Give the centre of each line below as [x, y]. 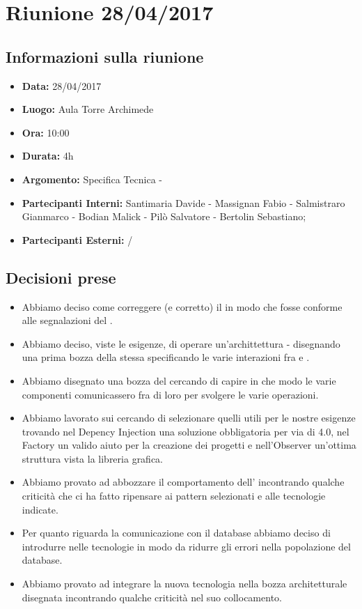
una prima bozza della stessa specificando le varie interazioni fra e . [166, 357]
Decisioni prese [61, 277]
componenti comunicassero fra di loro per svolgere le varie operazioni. [170, 394]
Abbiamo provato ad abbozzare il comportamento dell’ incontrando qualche [183, 482]
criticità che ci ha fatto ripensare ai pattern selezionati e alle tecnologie [174, 496]
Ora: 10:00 [46, 132]
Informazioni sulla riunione [105, 56]
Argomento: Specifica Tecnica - [92, 179]
